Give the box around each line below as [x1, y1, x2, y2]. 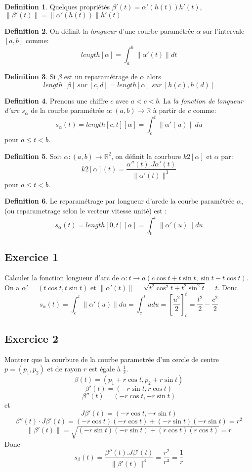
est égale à [89, 364, 121, 374]
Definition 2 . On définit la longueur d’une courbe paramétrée [4, 25, 194, 36]
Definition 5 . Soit [4, 151, 62, 161]
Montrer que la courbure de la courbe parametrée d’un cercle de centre [4, 354, 219, 364]
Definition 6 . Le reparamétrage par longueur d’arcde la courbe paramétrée [4, 196, 235, 206]
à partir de [153, 105, 186, 115]
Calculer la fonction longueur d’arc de [4, 272, 119, 283]
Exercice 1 [4, 249, 58, 264]
